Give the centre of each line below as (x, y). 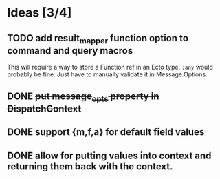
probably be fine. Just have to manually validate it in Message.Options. (107, 74)
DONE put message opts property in (83, 97)
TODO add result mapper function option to (98, 39)
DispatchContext (44, 108)
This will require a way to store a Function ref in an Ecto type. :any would (110, 67)
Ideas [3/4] (40, 13)
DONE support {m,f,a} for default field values (106, 132)
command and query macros (70, 51)
